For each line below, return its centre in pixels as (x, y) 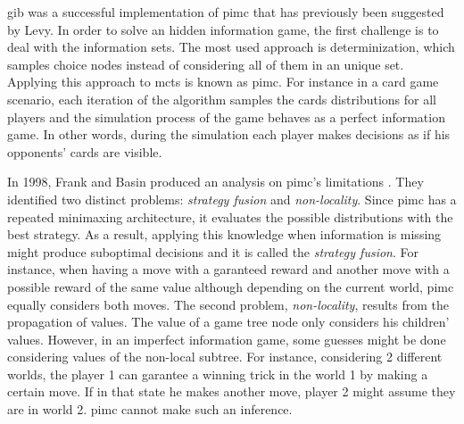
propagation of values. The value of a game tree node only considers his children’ (228, 322)
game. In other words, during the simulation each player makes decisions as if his (229, 134)
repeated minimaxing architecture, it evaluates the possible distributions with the (230, 216)
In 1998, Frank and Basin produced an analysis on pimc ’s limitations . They (215, 182)
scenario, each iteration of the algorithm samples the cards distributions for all (222, 99)
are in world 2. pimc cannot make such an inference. (150, 409)
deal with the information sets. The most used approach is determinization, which (231, 47)
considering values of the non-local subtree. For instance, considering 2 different (225, 357)
